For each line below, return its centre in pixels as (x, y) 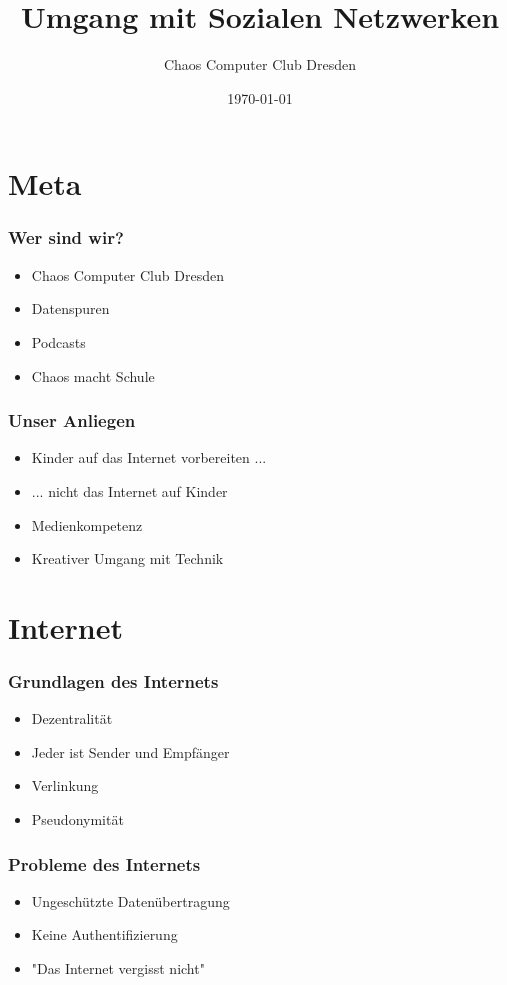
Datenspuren (70, 308)
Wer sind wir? (66, 237)
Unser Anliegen (72, 420)
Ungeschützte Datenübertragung (130, 900)
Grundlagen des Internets (113, 680)
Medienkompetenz (87, 524)
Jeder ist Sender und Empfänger (130, 751)
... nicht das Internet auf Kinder (129, 490)
